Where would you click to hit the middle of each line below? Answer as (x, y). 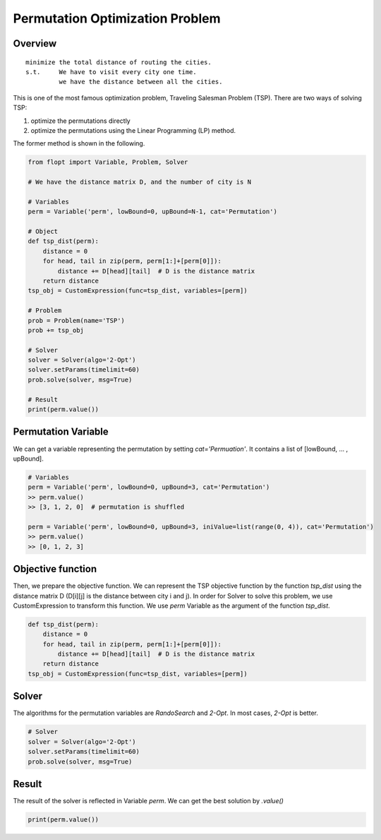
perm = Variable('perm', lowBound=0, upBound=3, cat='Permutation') (149, 487)
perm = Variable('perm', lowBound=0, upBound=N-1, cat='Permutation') (153, 212)
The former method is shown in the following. (79, 143)
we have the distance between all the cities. (141, 82)
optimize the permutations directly (80, 121)
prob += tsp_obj (56, 330)
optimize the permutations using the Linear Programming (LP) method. (133, 130)
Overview (35, 43)
